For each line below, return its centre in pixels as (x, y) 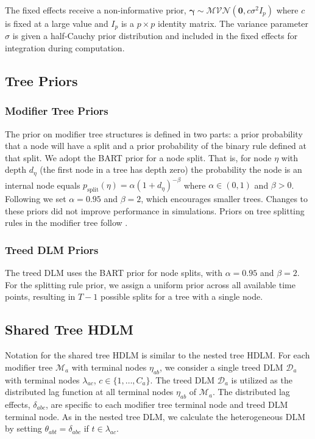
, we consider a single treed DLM (221, 367)
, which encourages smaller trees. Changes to (225, 199)
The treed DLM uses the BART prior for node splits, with (114, 273)
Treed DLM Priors (52, 249)
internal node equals (43, 185)
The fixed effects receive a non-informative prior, (96, 10)
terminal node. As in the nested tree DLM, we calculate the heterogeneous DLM (155, 416)
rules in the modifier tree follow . (66, 223)
